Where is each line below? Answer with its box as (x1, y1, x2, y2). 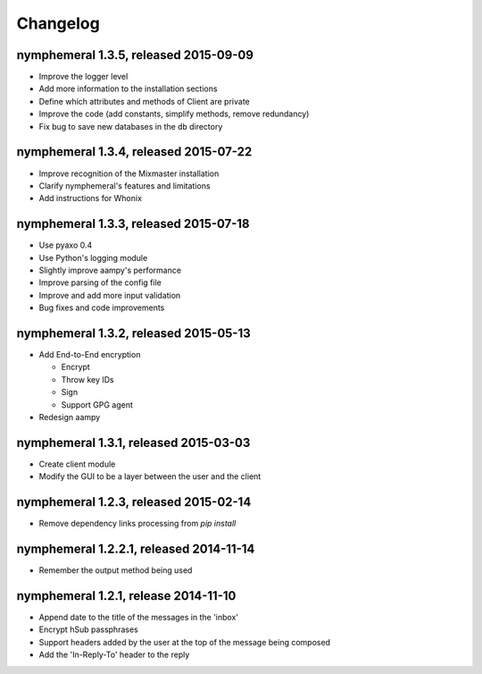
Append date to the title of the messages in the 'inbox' (38, 612, 239, 623)
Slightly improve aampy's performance (38, 265, 182, 275)
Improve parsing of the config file (38, 277, 162, 288)
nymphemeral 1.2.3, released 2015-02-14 (16, 494, 252, 510)
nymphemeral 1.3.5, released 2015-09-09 (16, 47, 254, 63)
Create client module (38, 459, 116, 469)
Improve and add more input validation (38, 290, 181, 300)
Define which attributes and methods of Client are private (38, 96, 250, 106)
